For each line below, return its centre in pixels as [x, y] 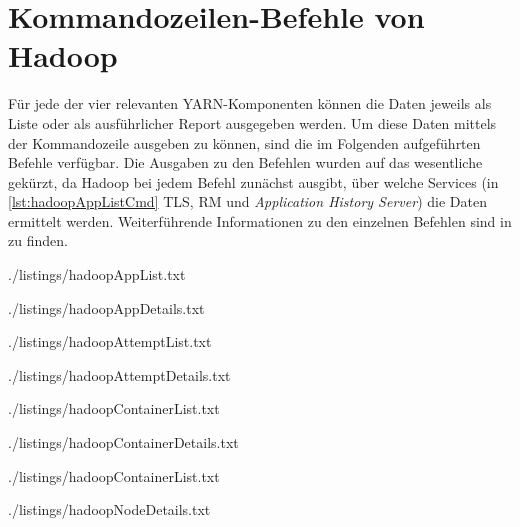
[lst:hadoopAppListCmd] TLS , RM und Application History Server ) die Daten [247, 201]
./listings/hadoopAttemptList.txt [110, 341]
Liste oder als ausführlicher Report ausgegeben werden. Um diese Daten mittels [252, 122]
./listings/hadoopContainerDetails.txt [123, 442]
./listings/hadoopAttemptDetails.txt [119, 374]
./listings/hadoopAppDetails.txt [106, 307]
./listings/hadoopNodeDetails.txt [109, 509]
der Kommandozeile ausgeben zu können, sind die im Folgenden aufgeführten [244, 142]
